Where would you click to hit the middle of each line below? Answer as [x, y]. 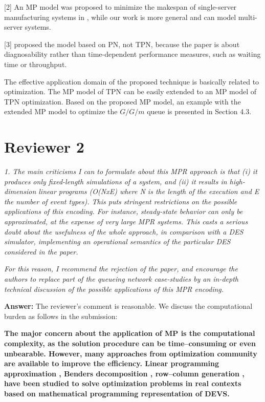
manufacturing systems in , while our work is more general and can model [120, 17]
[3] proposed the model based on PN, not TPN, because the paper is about [122, 44]
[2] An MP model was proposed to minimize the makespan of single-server [120, 7]
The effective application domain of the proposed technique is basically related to [132, 81]
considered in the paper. [41, 251]
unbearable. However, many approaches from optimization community [131, 353]
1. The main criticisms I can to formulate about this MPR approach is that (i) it [131, 171]
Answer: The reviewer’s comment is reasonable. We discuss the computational [128, 306]
